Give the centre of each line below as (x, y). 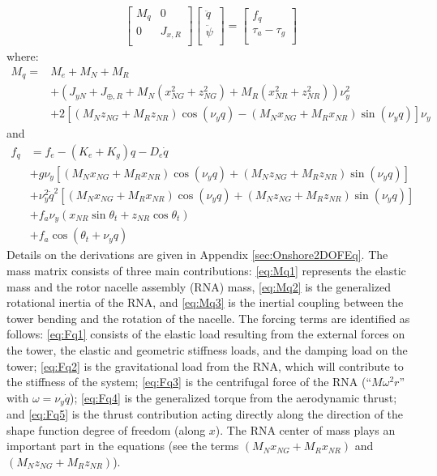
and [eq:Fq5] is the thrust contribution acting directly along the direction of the (205, 414)
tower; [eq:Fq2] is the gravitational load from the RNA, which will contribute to (205, 365)
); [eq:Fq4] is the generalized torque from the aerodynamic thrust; (233, 397)
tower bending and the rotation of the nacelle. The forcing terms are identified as (208, 318)
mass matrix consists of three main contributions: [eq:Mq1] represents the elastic (206, 270)
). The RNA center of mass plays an (305, 429)
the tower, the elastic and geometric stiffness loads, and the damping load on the (207, 349)
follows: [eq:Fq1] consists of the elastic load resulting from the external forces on (206, 334)
